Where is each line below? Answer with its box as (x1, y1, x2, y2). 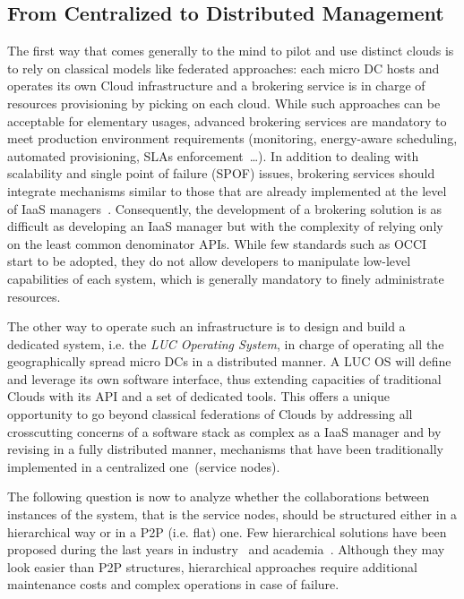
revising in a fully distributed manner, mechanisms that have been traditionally (7, 440, 444, 458)
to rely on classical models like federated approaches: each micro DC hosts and (7, 58, 440, 77)
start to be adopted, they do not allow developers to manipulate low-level (7, 252, 411, 270)
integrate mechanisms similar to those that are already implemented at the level (7, 181, 447, 200)
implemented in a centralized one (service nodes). (7, 457, 280, 475)
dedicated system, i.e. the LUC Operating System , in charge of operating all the (7, 334, 444, 353)
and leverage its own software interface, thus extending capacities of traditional (7, 369, 442, 388)
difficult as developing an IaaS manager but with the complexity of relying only (7, 217, 443, 235)
